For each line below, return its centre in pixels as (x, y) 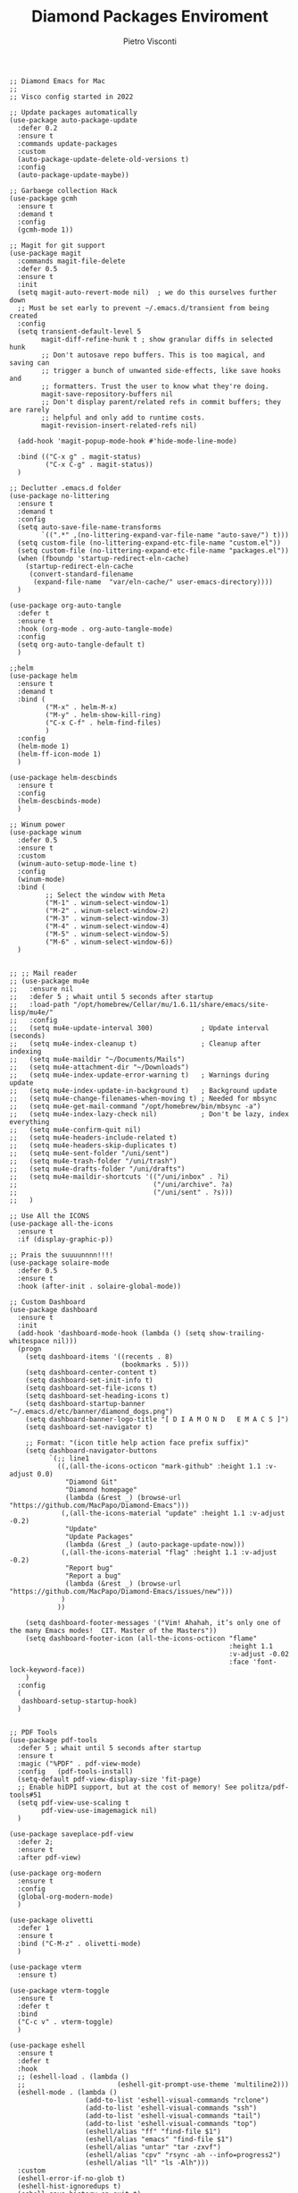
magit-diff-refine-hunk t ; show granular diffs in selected (157, 339)
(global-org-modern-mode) (66, 1897)
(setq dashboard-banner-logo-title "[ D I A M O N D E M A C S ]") (157, 1419)
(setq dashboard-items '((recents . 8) (99, 1357)
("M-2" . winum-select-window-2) (107, 910)
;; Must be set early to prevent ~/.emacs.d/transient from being (143, 308)
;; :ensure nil (41, 989)
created (24, 316)
